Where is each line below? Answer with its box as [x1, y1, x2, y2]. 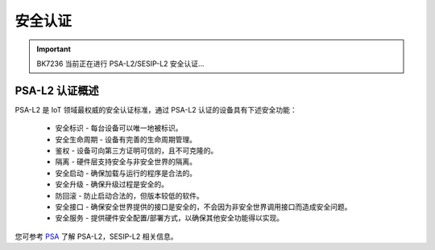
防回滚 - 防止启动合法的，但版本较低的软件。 [55, 191, 205, 200]
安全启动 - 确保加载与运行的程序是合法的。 [55, 168, 197, 178]
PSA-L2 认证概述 [14, 84, 99, 97]
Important [36, 44, 72, 54]
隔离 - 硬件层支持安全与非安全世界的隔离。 [55, 157, 197, 166]
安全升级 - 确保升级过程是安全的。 [55, 179, 169, 189]
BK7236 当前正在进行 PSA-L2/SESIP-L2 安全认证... [36, 59, 205, 68]
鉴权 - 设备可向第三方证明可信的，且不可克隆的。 [55, 145, 218, 156]
